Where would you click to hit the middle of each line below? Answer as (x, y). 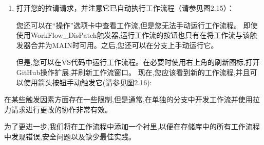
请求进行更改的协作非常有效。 (61, 109)
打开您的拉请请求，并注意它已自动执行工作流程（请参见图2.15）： (125, 8)
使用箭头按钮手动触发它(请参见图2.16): (88, 82)
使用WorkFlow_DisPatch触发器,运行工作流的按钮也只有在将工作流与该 (133, 35)
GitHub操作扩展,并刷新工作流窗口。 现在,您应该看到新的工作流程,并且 (133, 72)
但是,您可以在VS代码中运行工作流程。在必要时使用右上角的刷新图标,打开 (138, 62)
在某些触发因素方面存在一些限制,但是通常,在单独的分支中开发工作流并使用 (128, 99)
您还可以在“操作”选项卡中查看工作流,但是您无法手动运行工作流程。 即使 (137, 25)
